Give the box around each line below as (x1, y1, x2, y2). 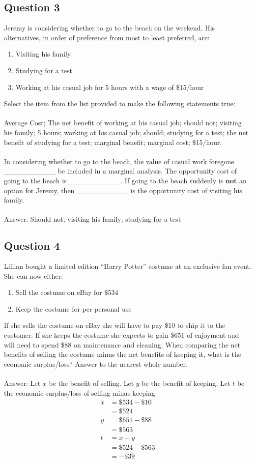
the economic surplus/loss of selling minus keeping (4, 387, 155, 398)
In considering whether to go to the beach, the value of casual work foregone (4, 156, 234, 166)
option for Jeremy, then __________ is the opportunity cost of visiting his (4, 185, 242, 195)
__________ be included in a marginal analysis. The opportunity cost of (4, 166, 237, 176)
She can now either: (4, 270, 63, 281)
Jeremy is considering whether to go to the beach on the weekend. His (4, 23, 215, 33)
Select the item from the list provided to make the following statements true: (4, 98, 235, 109)
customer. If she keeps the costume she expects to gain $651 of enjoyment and (4, 330, 239, 340)
